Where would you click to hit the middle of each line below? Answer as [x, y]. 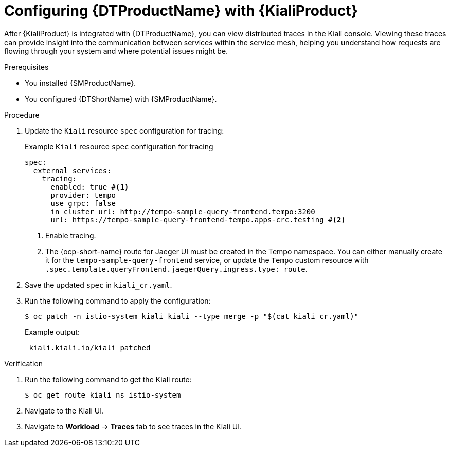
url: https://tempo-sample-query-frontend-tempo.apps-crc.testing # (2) [198, 220]
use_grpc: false [83, 203]
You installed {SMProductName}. [80, 83]
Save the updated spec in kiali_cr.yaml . [98, 285]
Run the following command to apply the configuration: [118, 300]
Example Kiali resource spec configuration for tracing [119, 146]
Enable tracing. [71, 235]
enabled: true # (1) [90, 187]
